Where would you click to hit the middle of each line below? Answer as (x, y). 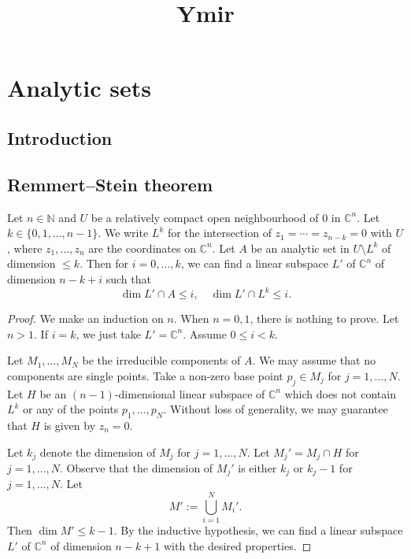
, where (25, 248)
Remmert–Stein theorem (110, 184)
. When (191, 318)
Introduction (60, 137)
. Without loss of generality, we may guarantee (276, 409)
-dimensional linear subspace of (190, 393)
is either (257, 468)
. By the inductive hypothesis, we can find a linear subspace (258, 530)
